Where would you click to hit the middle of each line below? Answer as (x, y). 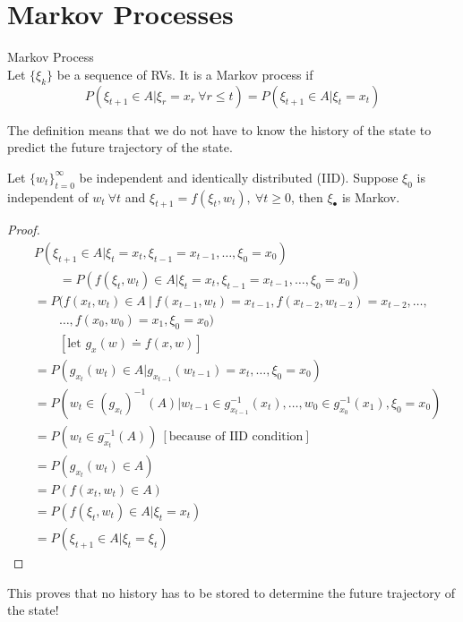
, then (307, 196)
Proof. (24, 230)
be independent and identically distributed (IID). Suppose (239, 177)
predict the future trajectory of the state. (120, 147)
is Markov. (371, 196)
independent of (48, 196)
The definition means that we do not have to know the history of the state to (219, 129)
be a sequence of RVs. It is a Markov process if (185, 74)
